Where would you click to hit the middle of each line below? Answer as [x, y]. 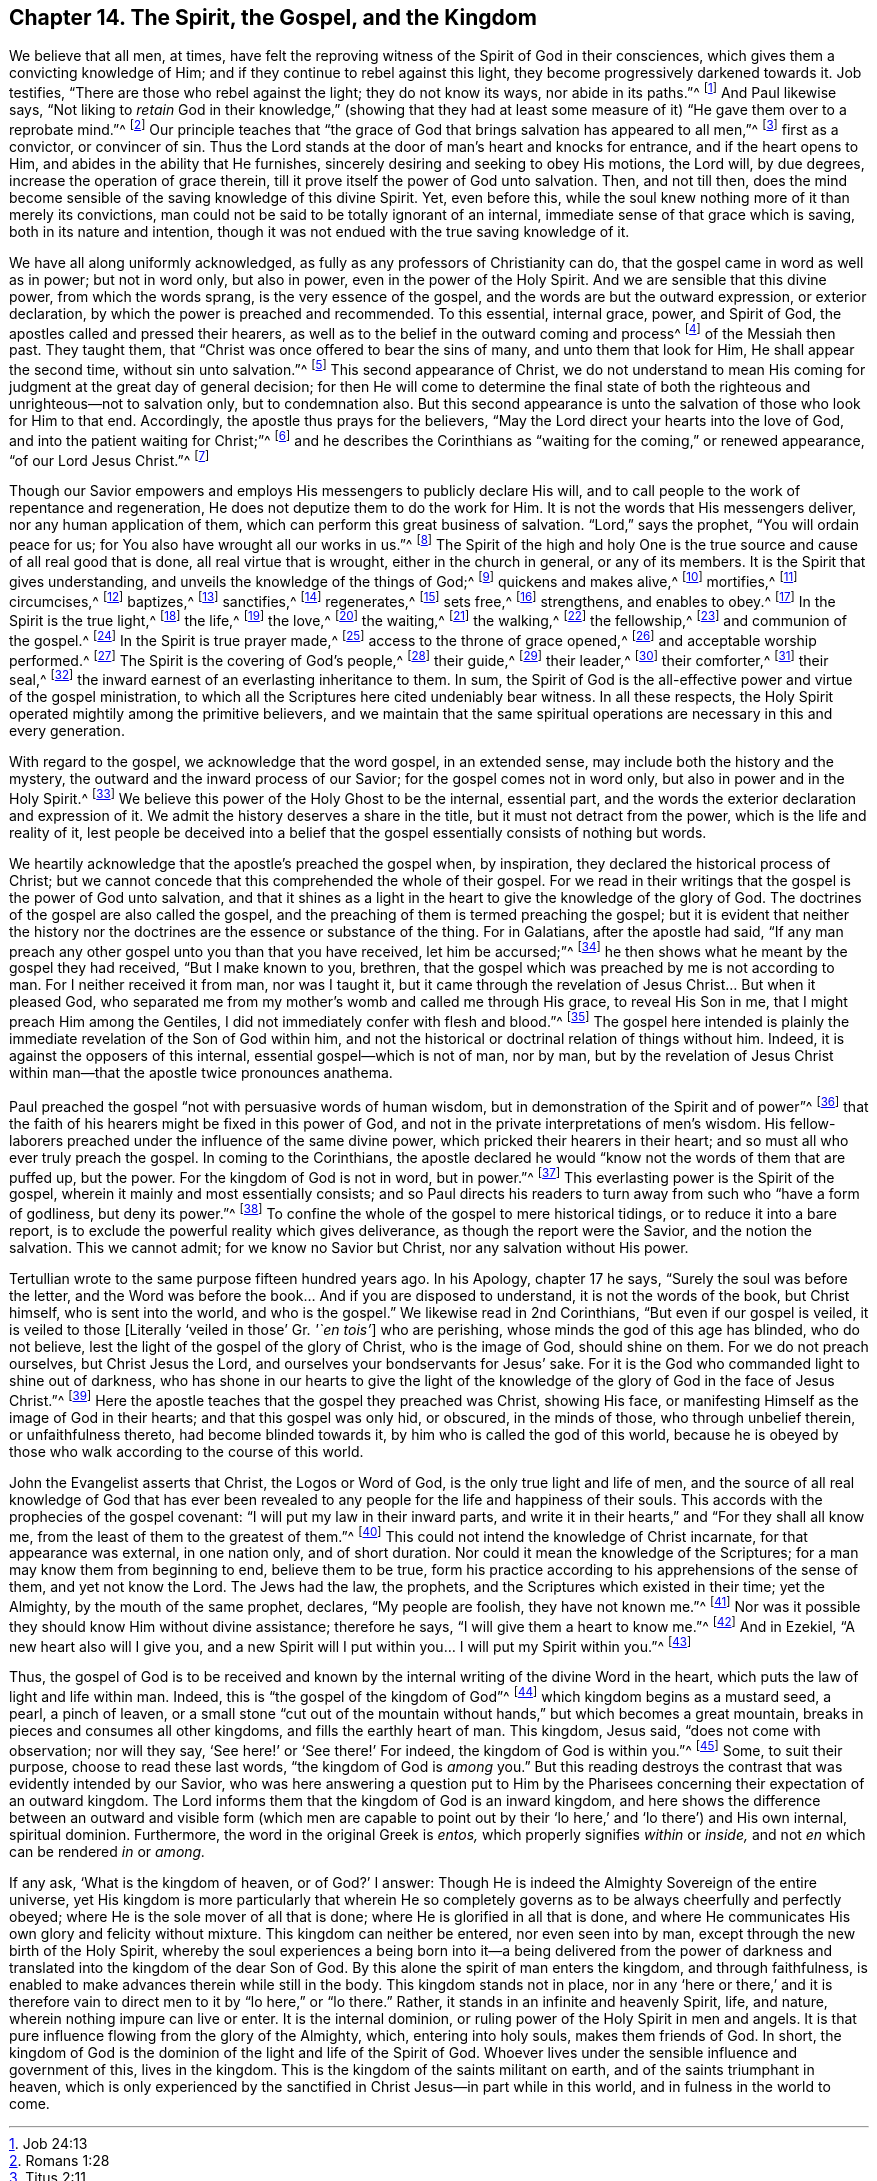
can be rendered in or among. [107, 1852]
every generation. [67, 730]
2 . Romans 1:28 [59, 2161]
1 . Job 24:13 [48, 2144]
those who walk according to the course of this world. [186, 1451]
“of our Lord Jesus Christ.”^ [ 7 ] [109, 458]
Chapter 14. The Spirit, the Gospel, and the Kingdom [273, 17]
